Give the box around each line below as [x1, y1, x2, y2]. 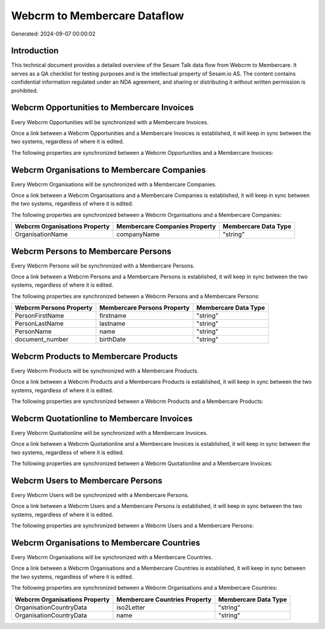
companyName [116, 230, 160, 239]
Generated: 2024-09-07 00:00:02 [11, 30, 96, 37]
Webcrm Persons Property [14, 304, 93, 312]
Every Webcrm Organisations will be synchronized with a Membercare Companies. [11, 181, 217, 188]
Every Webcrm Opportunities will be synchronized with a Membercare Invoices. [11, 118, 209, 126]
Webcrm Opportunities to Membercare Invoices [11, 102, 194, 113]
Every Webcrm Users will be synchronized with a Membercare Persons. [11, 491, 190, 498]
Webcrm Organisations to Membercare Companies [11, 164, 206, 175]
